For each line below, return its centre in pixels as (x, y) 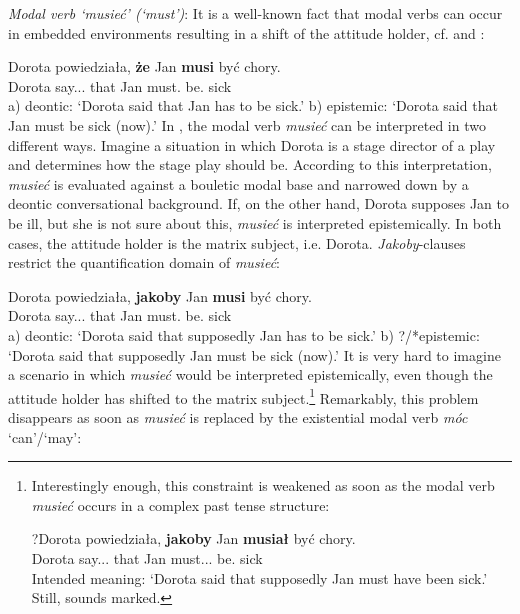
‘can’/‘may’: (45, 436)
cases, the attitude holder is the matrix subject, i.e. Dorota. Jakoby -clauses (237, 242)
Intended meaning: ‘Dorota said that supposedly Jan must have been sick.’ (259, 577)
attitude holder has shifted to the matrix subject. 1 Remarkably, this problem (243, 396)
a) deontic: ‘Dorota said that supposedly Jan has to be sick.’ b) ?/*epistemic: (244, 334)
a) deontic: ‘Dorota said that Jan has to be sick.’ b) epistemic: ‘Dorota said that (253, 105)
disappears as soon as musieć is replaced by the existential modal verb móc (238, 416)
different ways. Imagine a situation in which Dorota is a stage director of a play (252, 144)
